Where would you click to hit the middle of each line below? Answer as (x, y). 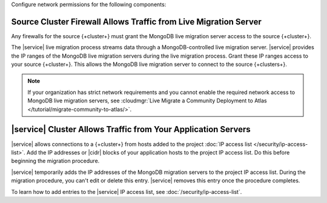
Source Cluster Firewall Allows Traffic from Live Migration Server (136, 22)
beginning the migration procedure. (55, 161)
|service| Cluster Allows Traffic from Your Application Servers (131, 129)
